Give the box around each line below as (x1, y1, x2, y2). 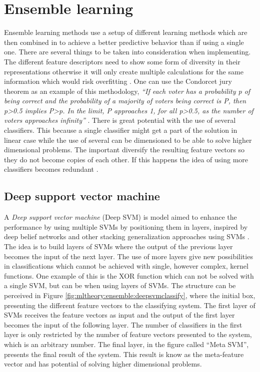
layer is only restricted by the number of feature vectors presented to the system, (4, 329, 252, 340)
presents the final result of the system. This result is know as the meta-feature (4, 349, 244, 359)
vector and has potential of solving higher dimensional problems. (4, 359, 202, 369)
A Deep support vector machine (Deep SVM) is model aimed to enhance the (4, 212, 237, 222)
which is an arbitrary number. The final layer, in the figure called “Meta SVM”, (4, 339, 249, 349)
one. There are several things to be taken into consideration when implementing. (4, 46, 251, 57)
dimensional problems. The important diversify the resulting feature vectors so (4, 144, 244, 155)
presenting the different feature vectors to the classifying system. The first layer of (4, 300, 255, 310)
